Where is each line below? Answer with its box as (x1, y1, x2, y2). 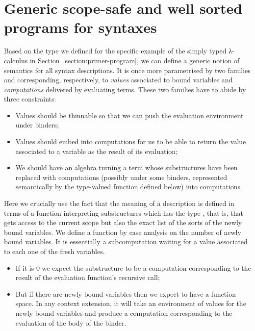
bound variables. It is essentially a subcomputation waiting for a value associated (4, 236, 248, 247)
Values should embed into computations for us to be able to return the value (15, 136, 246, 147)
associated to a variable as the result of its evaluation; (15, 146, 178, 156)
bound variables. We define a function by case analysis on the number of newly (4, 227, 241, 237)
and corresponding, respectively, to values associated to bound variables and (4, 75, 233, 85)
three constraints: (4, 94, 56, 104)
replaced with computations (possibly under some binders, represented (15, 172, 227, 182)
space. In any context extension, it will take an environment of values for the (15, 298, 246, 308)
